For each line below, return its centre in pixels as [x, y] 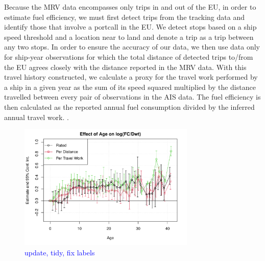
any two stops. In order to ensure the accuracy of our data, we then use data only [132, 47]
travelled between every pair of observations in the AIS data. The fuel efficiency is [132, 97]
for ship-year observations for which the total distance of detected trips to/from [129, 56]
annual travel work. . [37, 117]
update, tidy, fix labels [60, 252]
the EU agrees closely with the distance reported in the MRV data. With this [125, 67]
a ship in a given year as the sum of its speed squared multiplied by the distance [130, 87]
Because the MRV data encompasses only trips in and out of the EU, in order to [130, 7]
